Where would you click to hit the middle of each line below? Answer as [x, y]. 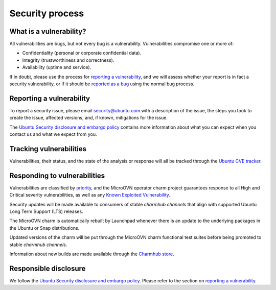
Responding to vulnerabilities [57, 175]
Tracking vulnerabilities [48, 149]
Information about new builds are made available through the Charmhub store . [92, 254]
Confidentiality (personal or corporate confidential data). [82, 53]
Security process [47, 13]
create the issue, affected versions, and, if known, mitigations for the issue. [89, 118]
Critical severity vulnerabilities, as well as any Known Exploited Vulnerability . [90, 195]
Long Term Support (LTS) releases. [47, 211]
